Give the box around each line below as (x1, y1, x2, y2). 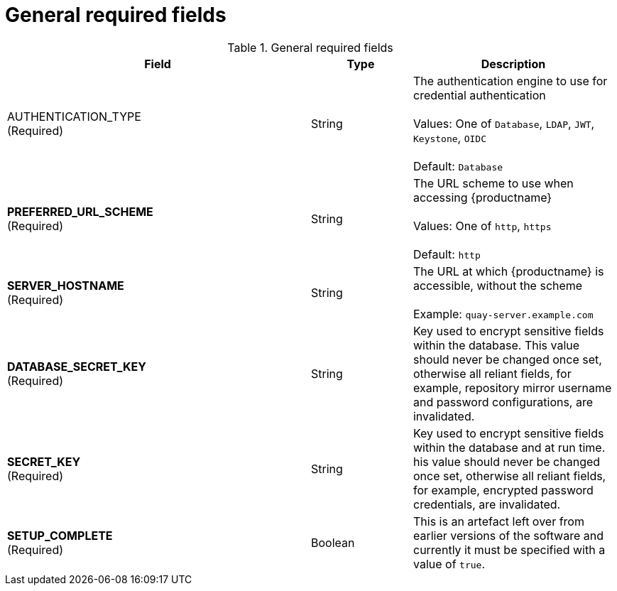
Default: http (413, 246, 481, 261)
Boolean (311, 535, 355, 550)
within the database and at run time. (413, 440, 606, 455)
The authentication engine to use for (413, 73, 608, 88)
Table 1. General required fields (227, 40, 393, 55)
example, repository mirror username (413, 380, 612, 395)
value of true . (413, 556, 485, 571)
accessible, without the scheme (413, 278, 583, 293)
